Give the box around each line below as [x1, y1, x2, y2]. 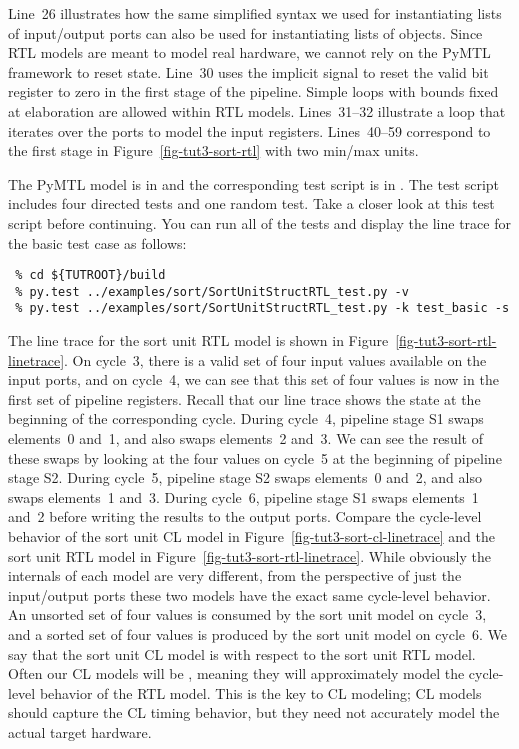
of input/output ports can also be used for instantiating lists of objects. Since [8, 22, 483, 43]
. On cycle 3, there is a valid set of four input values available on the [64, 349, 487, 370]
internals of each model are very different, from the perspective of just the [8, 565, 462, 586]
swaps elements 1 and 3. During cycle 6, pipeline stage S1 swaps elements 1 [8, 486, 479, 507]
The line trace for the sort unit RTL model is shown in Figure [8, 330, 389, 351]
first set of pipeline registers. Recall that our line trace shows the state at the [8, 388, 481, 409]
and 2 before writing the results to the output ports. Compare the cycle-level [8, 506, 482, 527]
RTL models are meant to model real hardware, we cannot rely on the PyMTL [8, 42, 491, 63]
